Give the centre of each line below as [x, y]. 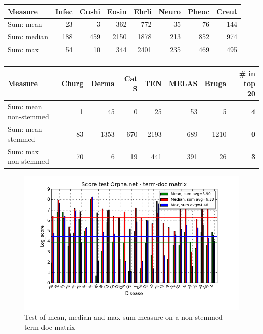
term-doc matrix [50, 327]
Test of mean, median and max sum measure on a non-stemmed [123, 317]
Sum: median [28, 37]
